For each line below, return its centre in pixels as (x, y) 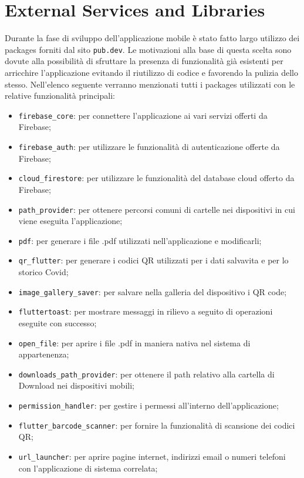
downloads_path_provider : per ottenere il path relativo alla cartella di (146, 374)
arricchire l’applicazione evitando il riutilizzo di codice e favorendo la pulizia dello (151, 72)
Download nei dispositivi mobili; (76, 385)
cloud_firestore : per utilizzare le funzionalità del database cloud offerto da (156, 178)
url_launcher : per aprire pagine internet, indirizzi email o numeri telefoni (152, 456)
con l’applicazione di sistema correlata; (88, 468)
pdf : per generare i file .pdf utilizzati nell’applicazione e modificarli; (140, 240)
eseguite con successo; (58, 322)
